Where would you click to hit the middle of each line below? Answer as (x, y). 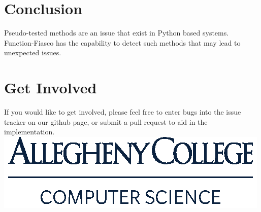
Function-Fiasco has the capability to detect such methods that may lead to (122, 42)
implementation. (29, 132)
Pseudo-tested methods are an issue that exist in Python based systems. (117, 33)
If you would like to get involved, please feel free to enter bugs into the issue (123, 112)
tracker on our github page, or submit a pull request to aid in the (106, 121)
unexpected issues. (33, 52)
